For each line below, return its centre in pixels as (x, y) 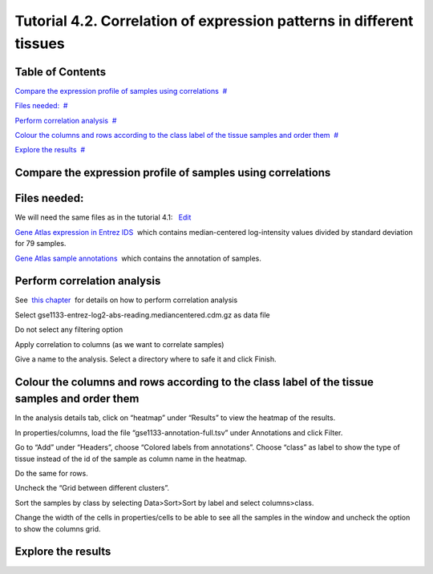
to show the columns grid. (58, 528)
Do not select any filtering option (69, 329)
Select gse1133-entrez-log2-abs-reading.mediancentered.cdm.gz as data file (142, 315)
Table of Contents (61, 72)
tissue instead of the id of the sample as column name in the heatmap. (131, 459)
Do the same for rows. (51, 474)
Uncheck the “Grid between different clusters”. (92, 488)
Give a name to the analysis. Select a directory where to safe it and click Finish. (146, 359)
